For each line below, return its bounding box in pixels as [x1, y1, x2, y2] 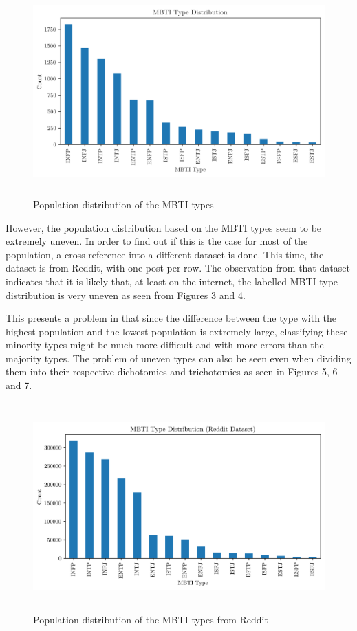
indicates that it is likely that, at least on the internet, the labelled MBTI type [6, 274, 338, 288]
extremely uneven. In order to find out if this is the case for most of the [6, 234, 308, 248]
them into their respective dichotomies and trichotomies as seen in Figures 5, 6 [6, 364, 338, 379]
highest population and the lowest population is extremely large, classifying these [6, 324, 348, 338]
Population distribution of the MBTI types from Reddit [33, 612, 268, 626]
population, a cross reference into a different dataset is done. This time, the [6, 247, 324, 261]
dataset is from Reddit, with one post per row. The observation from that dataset [6, 261, 350, 275]
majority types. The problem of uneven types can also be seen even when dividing [6, 351, 351, 365]
